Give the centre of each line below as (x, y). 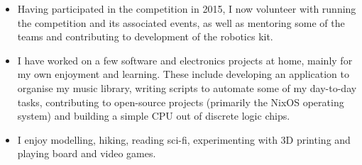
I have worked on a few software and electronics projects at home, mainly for (185, 60)
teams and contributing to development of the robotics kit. (145, 36)
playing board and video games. (87, 153)
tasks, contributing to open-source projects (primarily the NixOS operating (181, 102)
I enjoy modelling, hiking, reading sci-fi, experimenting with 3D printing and (184, 139)
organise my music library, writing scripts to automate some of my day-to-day (187, 87)
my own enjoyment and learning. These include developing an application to (183, 74)
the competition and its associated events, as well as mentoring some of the (181, 22)
